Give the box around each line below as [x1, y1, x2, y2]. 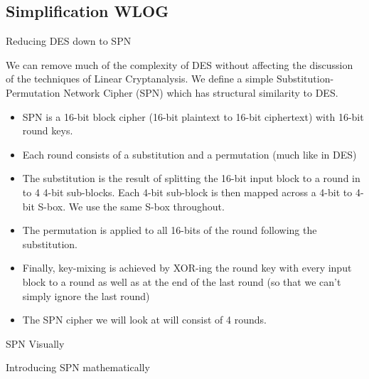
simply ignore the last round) [22, 288, 150, 303]
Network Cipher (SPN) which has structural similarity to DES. [63, 85, 338, 100]
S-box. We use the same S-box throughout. [38, 198, 225, 213]
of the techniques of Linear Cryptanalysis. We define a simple [6, 71, 274, 86]
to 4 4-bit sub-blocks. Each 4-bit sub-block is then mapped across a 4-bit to [22, 184, 353, 199]
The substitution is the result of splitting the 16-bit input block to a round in [22, 171, 360, 186]
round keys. [22, 123, 73, 138]
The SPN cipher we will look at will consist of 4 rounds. [22, 312, 267, 327]
